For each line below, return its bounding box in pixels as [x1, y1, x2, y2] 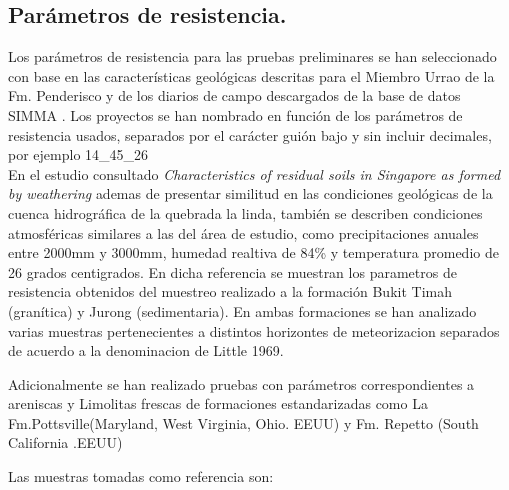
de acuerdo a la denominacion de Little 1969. [8, 340, 284, 361]
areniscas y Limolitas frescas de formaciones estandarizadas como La [8, 393, 428, 414]
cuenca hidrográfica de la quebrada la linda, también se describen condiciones [8, 202, 483, 223]
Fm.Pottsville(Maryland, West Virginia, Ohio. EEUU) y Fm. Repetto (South [8, 412, 479, 433]
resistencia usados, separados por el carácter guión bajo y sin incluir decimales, [8, 124, 492, 145]
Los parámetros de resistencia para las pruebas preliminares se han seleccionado [8, 46, 497, 67]
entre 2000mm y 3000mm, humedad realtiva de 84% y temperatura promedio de [8, 242, 499, 263]
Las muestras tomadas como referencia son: [8, 466, 274, 487]
